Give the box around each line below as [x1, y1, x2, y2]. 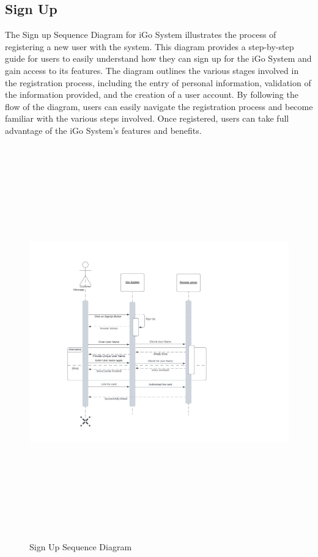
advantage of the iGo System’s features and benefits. [5, 124, 202, 136]
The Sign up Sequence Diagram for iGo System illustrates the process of [5, 28, 276, 41]
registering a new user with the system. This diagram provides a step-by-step [5, 40, 294, 53]
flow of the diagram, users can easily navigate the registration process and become [5, 100, 313, 113]
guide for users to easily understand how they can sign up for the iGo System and [5, 52, 312, 65]
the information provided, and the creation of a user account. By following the [5, 88, 298, 101]
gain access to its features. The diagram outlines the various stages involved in [5, 64, 299, 76]
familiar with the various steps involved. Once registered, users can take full [5, 112, 289, 125]
